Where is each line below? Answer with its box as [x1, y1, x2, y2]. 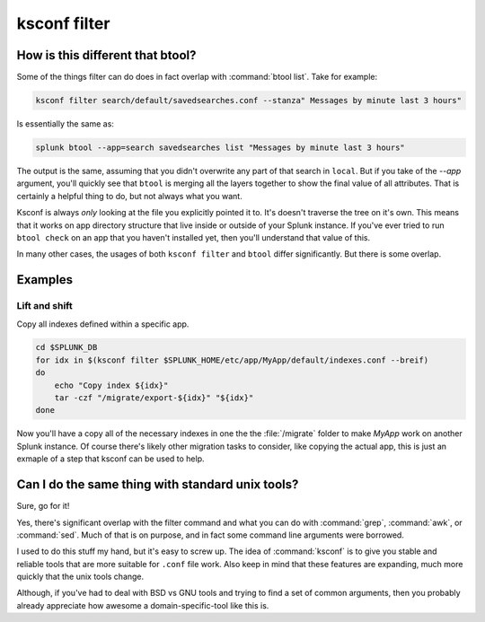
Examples [16, 272, 74, 287]
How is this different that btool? [16, 48, 197, 63]
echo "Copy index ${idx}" [54, 380, 169, 390]
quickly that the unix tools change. [16, 571, 145, 583]
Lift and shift [16, 300, 73, 312]
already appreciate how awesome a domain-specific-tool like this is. [16, 600, 269, 610]
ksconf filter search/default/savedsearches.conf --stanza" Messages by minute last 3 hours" [35, 95, 463, 106]
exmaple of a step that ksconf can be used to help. [16, 453, 206, 464]
